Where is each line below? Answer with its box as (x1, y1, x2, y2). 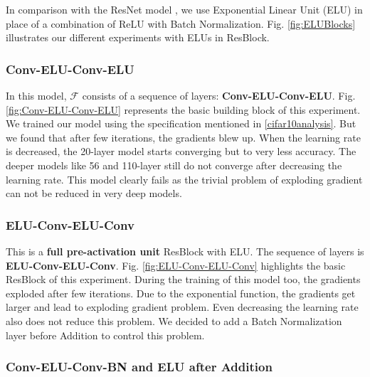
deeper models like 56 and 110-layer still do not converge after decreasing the (6, 157, 342, 172)
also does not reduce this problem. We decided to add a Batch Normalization (6, 313, 342, 328)
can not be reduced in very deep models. (6, 186, 182, 201)
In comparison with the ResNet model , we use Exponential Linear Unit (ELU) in (6, 2, 363, 16)
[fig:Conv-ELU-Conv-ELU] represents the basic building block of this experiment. (6, 102, 361, 117)
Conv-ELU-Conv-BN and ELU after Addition (6, 358, 273, 376)
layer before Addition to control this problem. (6, 327, 205, 342)
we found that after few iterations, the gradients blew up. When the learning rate (6, 129, 361, 144)
